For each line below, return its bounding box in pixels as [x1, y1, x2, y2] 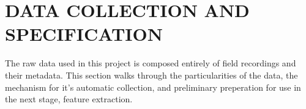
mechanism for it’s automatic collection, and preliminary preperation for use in [5, 80, 301, 93]
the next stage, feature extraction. [5, 93, 133, 105]
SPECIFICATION [5, 21, 163, 46]
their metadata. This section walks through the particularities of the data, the [5, 68, 298, 81]
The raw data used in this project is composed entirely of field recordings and [5, 57, 296, 69]
